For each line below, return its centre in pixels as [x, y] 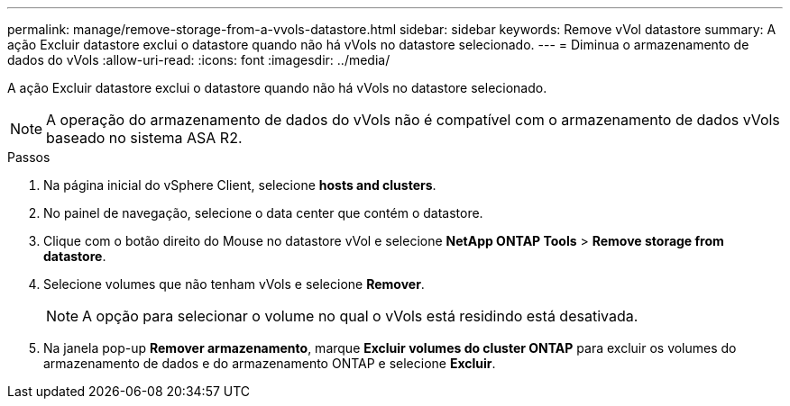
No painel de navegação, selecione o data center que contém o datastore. [263, 213]
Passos [29, 157]
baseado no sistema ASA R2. [144, 138]
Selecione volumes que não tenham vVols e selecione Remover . [234, 284]
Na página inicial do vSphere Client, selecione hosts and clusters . [240, 185]
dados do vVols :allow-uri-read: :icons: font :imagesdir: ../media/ [199, 60]
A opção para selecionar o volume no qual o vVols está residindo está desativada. [360, 316]
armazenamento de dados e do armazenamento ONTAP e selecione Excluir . [270, 363]
